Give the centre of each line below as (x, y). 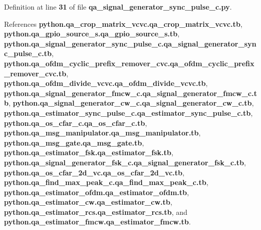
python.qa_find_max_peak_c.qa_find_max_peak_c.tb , (106, 182)
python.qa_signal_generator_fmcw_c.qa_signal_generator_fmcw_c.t (130, 93)
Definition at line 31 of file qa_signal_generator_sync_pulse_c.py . (118, 7)
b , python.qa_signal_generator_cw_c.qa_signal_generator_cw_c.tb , (129, 103)
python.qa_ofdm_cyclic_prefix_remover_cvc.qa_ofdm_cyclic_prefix (129, 63)
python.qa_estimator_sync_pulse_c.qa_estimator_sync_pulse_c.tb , (128, 112)
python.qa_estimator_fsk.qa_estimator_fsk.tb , (89, 152)
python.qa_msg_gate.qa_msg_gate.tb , (74, 142)
